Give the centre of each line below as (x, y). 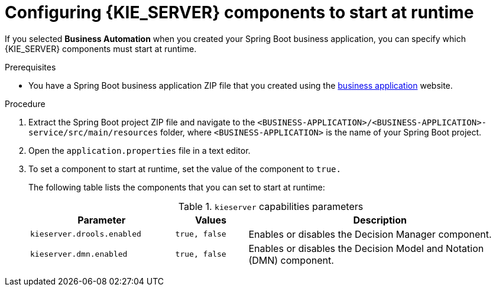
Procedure (25, 104)
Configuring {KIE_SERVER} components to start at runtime (239, 12)
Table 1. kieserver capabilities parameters (271, 206)
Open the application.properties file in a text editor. (140, 150)
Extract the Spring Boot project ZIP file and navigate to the (142, 122)
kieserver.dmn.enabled (79, 254)
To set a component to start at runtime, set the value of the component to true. (185, 169)
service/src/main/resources (93, 132)
